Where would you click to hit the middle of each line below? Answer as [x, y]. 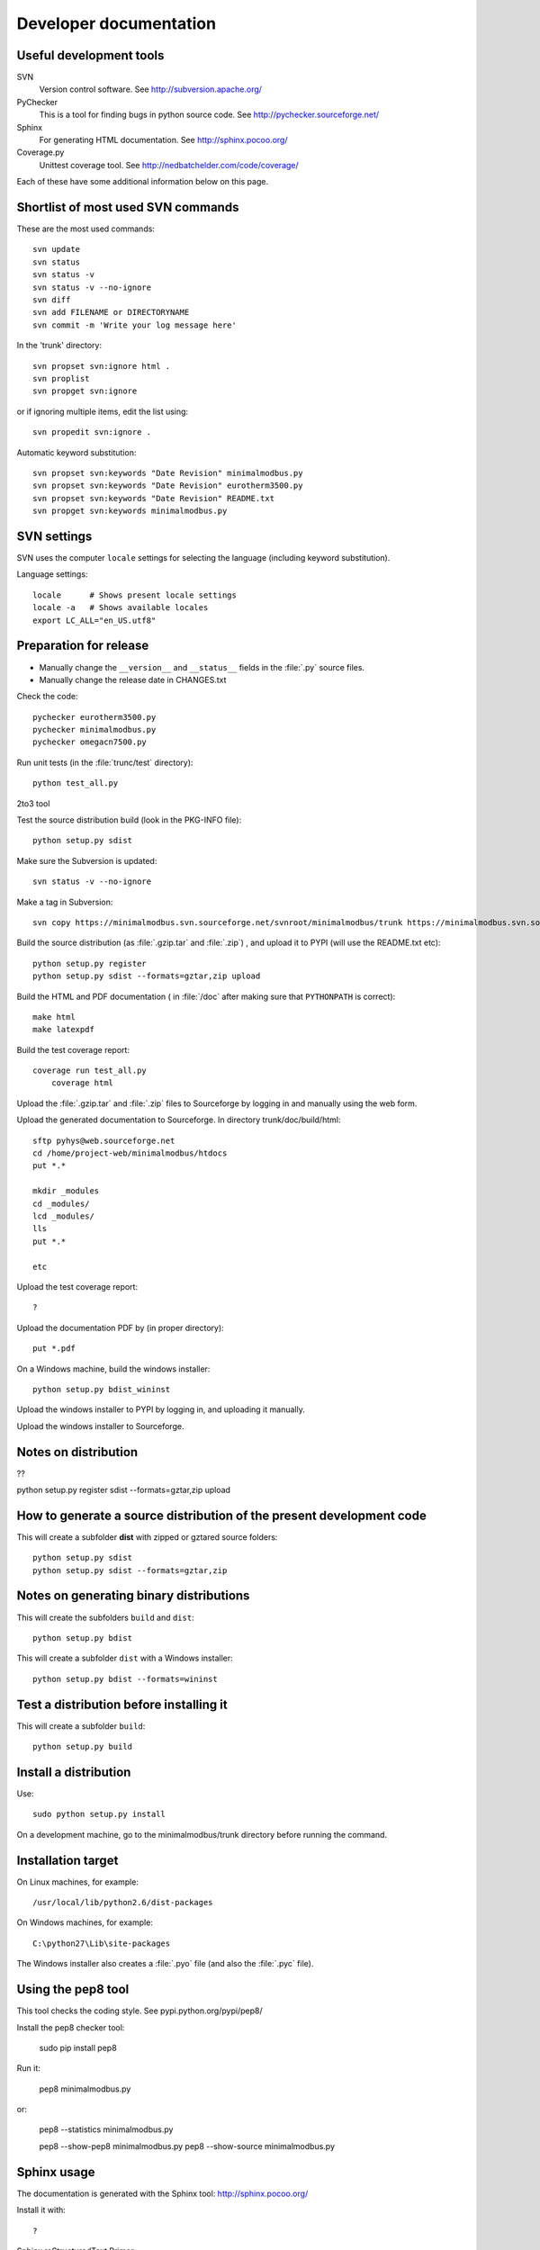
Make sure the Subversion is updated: [87, 860]
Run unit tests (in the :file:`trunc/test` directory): [105, 762]
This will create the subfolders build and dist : [105, 1617]
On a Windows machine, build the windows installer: [113, 1369]
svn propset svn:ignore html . [102, 366]
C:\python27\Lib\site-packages [102, 1943]
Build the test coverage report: [73, 1049]
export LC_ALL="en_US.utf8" [94, 620]
